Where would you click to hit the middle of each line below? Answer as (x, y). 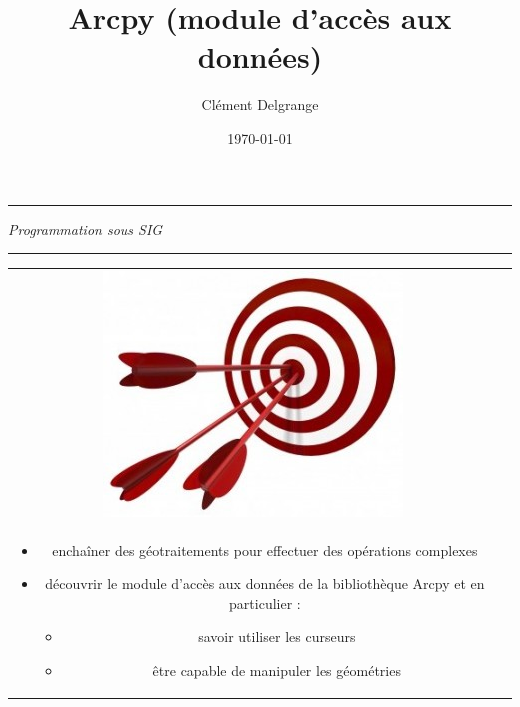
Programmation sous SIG (85, 228)
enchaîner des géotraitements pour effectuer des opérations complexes (265, 549)
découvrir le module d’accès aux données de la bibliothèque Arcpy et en (265, 583)
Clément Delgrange (260, 104)
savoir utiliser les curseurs (277, 636)
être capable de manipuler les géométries (276, 670)
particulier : (265, 602)
